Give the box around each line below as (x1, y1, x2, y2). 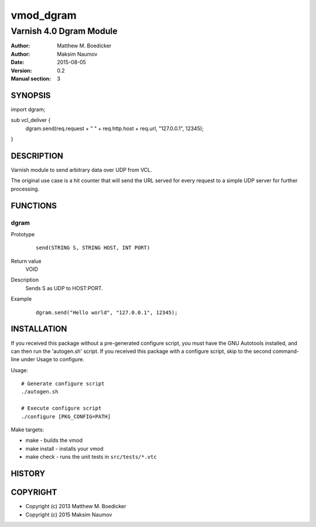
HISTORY (11, 469, 46, 479)
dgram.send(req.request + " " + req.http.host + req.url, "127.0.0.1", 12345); (25, 125, 204, 132)
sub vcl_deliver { (11, 117, 51, 124)
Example (11, 295, 32, 302)
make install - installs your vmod (25, 445, 104, 452)
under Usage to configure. (20, 356, 85, 363)
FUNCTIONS (11, 200, 57, 210)
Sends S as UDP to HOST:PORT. (25, 284, 104, 291)
